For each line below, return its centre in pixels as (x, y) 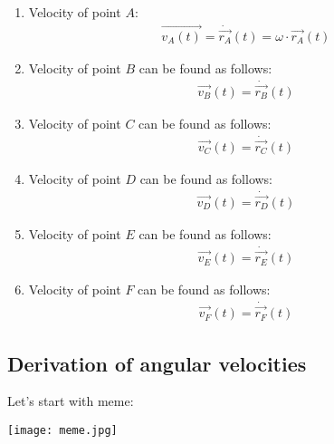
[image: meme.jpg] (62, 430)
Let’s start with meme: (71, 401)
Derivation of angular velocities (157, 363)
